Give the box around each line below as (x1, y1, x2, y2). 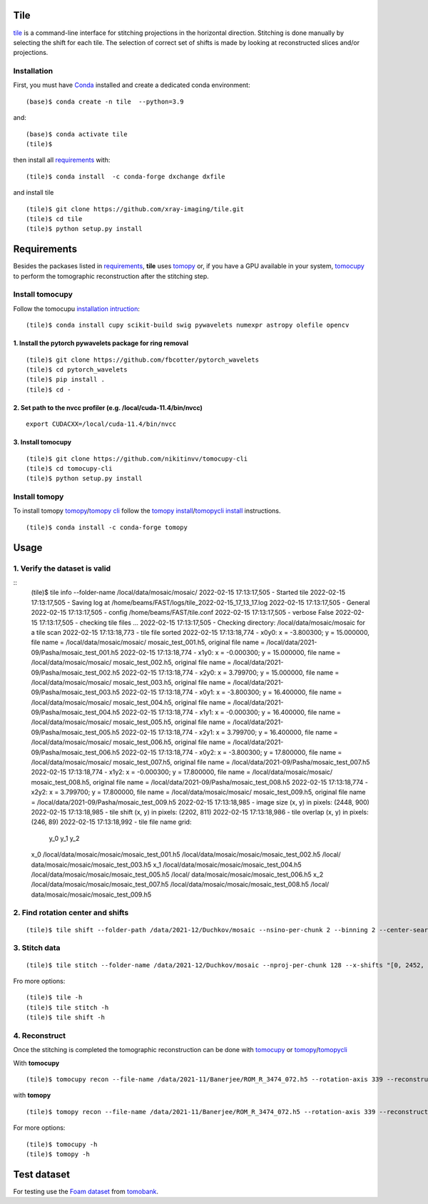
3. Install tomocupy (13, 438, 71, 447)
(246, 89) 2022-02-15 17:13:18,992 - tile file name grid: (31, 817, 192, 827)
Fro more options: (13, 977, 66, 985)
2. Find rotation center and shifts (13, 908, 129, 918)
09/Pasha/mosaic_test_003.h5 (31, 688, 121, 697)
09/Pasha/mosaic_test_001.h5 (31, 648, 119, 656)
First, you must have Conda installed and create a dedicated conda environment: (13, 81, 250, 89)
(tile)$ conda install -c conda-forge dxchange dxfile (26, 172, 225, 180)
